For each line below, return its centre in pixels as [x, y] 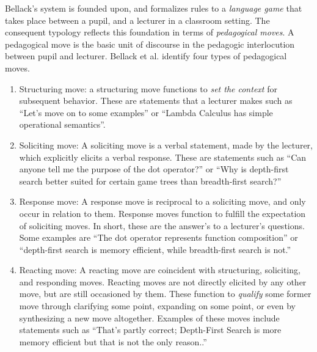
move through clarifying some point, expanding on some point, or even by [157, 306]
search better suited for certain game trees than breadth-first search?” [150, 181]
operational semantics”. [62, 124]
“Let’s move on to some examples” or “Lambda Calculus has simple [146, 112]
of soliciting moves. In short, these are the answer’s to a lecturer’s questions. [162, 225]
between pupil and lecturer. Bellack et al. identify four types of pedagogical [146, 56]
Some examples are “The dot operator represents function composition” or [158, 237]
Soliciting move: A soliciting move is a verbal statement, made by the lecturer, [166, 145]
